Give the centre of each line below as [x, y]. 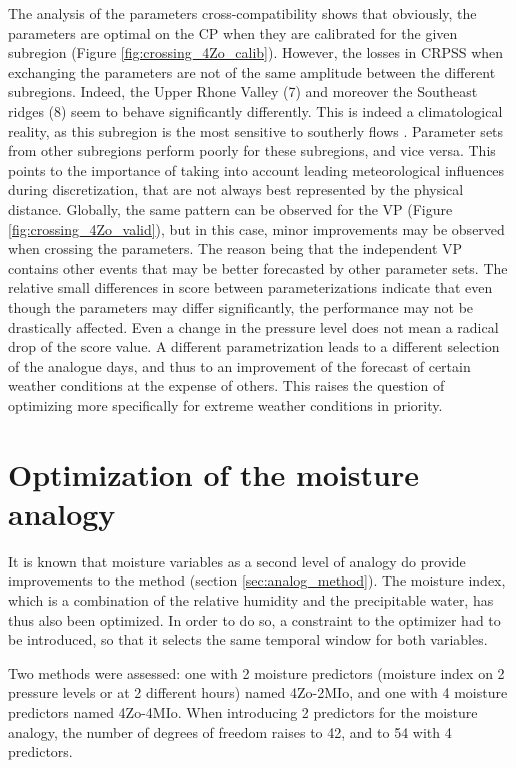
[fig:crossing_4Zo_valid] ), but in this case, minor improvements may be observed [256, 228]
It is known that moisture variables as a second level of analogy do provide [237, 560]
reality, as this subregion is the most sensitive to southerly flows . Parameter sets [256, 130]
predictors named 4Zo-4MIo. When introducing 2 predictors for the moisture [243, 711]
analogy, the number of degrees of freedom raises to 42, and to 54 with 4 [230, 731]
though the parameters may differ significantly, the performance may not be [241, 306]
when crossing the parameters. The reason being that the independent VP [235, 248]
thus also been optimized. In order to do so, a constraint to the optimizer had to [254, 619]
